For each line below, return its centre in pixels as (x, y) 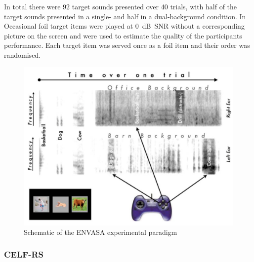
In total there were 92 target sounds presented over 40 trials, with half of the (121, 6)
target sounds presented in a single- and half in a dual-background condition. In (125, 16)
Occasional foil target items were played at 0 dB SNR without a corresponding (124, 26)
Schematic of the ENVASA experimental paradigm (101, 232)
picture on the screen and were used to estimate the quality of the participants (123, 35)
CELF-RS (24, 254)
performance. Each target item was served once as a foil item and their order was (127, 45)
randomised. (22, 55)
